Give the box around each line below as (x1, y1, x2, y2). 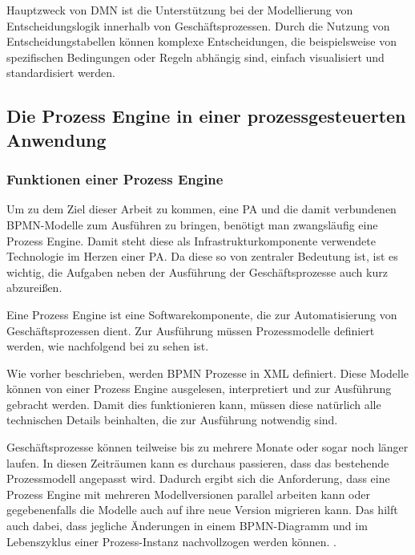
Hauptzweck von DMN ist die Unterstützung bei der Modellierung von (6, 2, 353, 18)
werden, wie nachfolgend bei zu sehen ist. (6, 338, 209, 354)
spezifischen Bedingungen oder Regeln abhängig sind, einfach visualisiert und (6, 48, 385, 65)
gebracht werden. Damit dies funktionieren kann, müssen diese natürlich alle (6, 395, 381, 412)
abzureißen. (6, 279, 62, 296)
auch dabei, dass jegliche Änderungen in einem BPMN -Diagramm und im (6, 517, 368, 534)
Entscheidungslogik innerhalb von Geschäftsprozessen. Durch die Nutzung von (6, 17, 390, 34)
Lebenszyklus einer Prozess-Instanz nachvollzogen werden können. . (6, 533, 336, 549)
